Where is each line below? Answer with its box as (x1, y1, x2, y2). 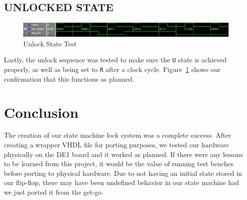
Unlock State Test (23, 38, 77, 48)
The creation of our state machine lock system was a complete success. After (4, 130, 232, 140)
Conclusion (4, 102, 79, 122)
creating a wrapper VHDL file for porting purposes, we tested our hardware (4, 140, 229, 150)
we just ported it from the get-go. (4, 187, 104, 197)
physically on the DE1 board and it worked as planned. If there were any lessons (4, 149, 243, 159)
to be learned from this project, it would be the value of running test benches (4, 158, 234, 169)
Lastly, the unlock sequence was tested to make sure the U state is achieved (4, 55, 227, 65)
